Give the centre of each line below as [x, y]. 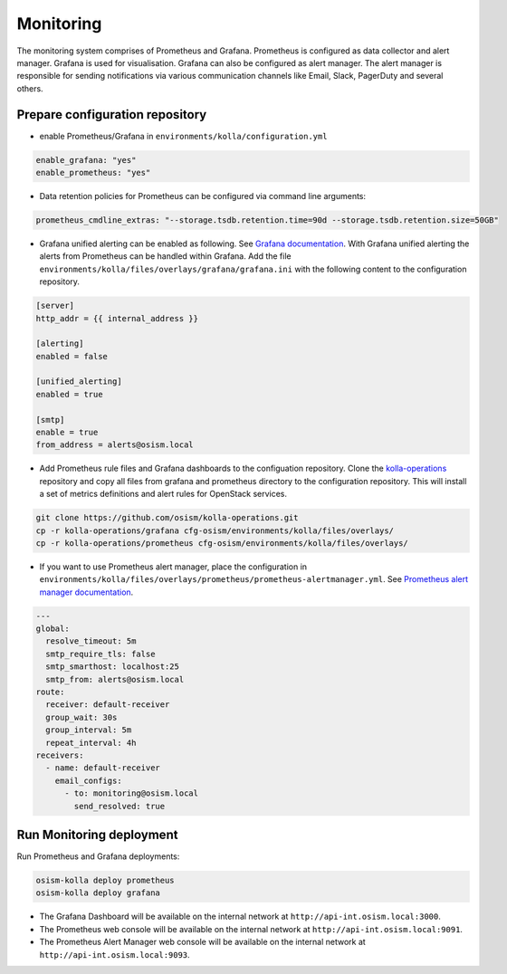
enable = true [67, 433]
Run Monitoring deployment [97, 834]
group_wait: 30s [81, 717]
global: [53, 629]
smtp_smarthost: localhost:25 [113, 667]
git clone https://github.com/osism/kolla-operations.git [167, 518]
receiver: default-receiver [108, 705]
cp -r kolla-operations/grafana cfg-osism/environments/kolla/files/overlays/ [215, 530]
